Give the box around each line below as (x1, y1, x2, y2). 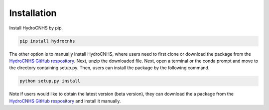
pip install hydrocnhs (19, 38, 75, 44)
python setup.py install (19, 78, 81, 84)
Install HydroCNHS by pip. (9, 25, 63, 31)
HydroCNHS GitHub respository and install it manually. (9, 98, 121, 104)
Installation (9, 7, 57, 18)
